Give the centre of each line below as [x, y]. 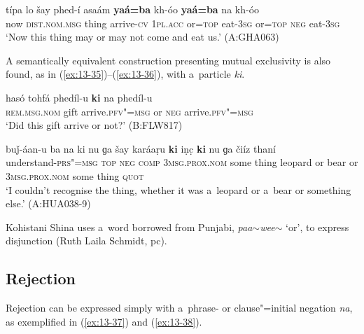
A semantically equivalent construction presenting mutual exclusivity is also [168, 60]
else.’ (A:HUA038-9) [48, 203]
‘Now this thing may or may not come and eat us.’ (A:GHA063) [142, 37]
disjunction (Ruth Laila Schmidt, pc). [86, 241]
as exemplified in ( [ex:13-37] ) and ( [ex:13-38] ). [104, 321]
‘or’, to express [317, 227]
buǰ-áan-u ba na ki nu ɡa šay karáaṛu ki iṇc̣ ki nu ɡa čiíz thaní [141, 148]
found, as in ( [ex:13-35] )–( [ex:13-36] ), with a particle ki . [125, 74]
